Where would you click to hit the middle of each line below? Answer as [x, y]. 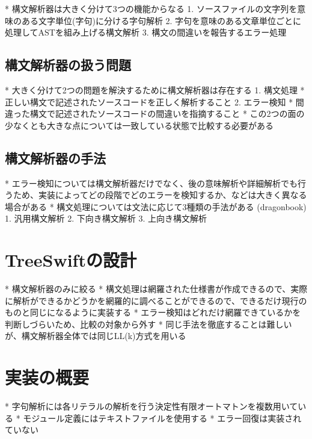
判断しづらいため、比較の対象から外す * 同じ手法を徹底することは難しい [148, 324]
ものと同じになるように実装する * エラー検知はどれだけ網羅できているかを [153, 312]
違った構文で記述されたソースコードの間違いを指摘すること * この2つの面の [155, 114]
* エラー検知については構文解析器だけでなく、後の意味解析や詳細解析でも [151, 183]
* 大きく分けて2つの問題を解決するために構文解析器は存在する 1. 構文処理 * [155, 89]
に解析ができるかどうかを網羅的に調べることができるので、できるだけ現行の [156, 300]
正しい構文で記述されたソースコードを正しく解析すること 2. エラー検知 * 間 [154, 101]
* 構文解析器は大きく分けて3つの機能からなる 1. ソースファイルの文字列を [151, 8]
